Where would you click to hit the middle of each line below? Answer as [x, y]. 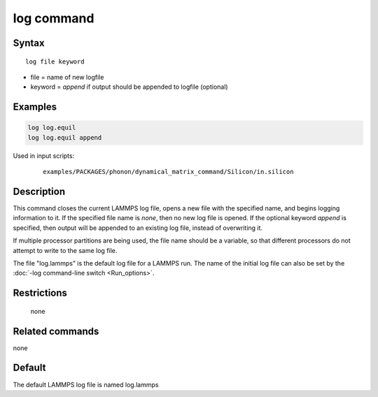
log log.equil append [65, 137]
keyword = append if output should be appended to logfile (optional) [129, 87]
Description [39, 191]
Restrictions [40, 293]
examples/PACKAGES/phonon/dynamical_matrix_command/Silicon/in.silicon [168, 172]
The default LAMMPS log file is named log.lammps [86, 384]
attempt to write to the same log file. [65, 250]
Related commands [56, 331]
